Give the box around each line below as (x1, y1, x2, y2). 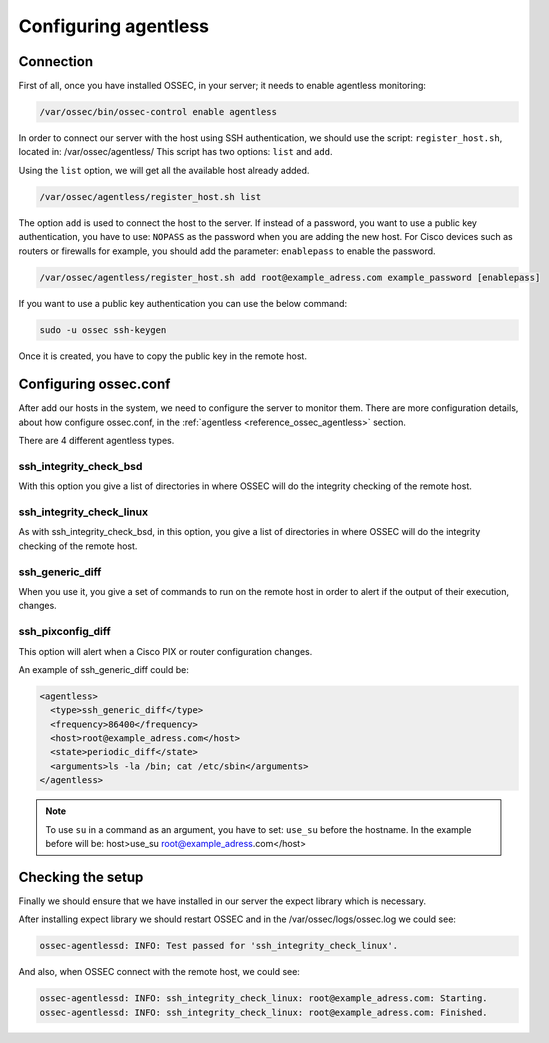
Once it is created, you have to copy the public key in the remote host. (18, 350, 307, 362)
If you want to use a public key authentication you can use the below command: (18, 297, 348, 309)
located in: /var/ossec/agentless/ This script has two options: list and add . (18, 146, 333, 158)
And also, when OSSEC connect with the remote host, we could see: (18, 966, 300, 978)
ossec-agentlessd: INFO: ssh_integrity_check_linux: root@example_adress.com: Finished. (39, 1006, 489, 1018)
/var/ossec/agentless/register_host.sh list (39, 191, 262, 202)
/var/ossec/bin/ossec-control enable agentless (39, 106, 277, 118)
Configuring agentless (18, 15, 210, 37)
